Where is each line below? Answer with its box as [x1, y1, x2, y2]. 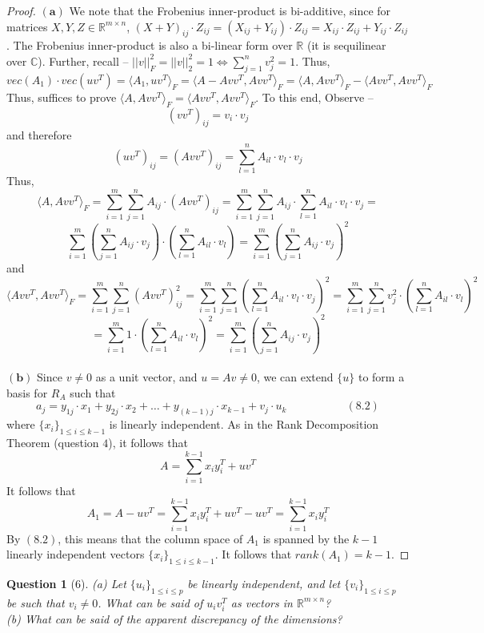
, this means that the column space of [58, 530, 243, 546]
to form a [358, 369, 405, 385]
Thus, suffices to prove [6, 88, 117, 105]
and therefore [6, 127, 72, 143]
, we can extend [256, 369, 334, 385]
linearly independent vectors [6, 546, 145, 562]
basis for [6, 384, 48, 401]
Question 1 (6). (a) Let [6, 575, 126, 591]
